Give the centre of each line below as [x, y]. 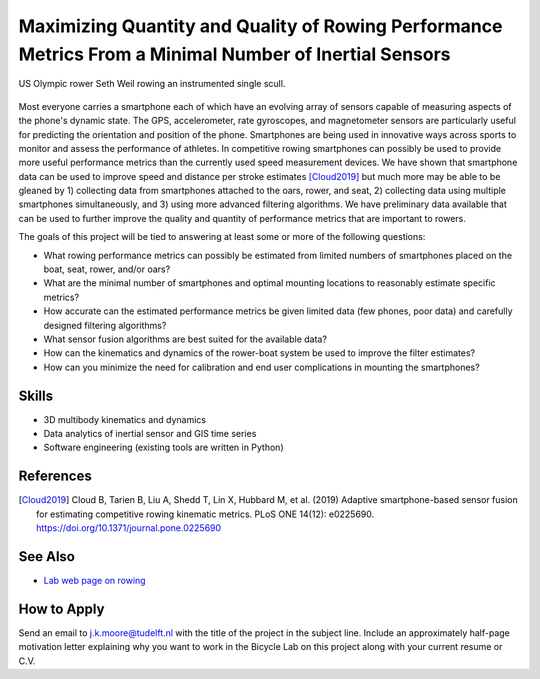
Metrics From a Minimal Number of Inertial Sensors [234, 54]
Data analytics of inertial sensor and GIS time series [150, 434]
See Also [46, 556]
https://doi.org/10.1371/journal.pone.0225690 [129, 528]
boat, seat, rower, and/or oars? [107, 269]
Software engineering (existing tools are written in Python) [163, 447]
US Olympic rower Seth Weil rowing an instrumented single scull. [152, 84]
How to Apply [61, 608]
